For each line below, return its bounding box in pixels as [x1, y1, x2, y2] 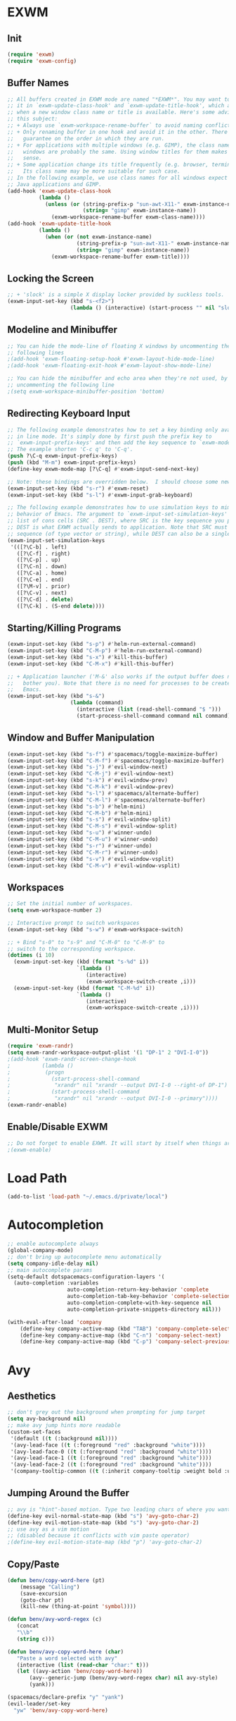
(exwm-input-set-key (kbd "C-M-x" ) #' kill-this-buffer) [7, 660, 174, 667]
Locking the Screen [7, 272, 94, 284]
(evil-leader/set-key [7, 1700, 71, 1707]
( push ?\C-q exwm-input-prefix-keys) [7, 453, 118, 460]
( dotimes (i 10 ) [7, 952, 55, 959]
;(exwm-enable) [7, 1146, 52, 1153]
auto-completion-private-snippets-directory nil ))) [67, 1306, 221, 1313]
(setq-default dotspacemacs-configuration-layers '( [7, 1273, 165, 1280]
